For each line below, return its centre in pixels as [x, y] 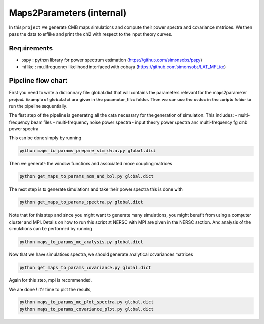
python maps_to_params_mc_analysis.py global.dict [81, 242]
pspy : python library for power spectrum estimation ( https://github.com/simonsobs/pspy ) [112, 60]
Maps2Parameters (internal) [68, 13]
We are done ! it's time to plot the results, [51, 289]
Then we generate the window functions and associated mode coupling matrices [90, 164]
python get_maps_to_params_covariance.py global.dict [85, 268]
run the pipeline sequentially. [38, 106]
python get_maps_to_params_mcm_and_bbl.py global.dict [86, 177]
